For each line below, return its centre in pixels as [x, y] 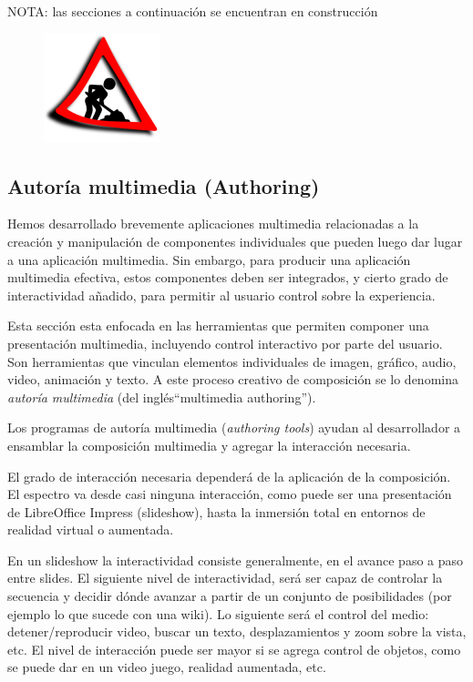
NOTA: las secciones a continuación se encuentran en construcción [193, 11]
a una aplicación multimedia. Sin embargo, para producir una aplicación [209, 259]
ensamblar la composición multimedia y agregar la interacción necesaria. [209, 445]
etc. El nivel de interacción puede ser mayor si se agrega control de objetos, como [234, 649]
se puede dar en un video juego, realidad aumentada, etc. [167, 667]
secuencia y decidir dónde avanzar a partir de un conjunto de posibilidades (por [230, 596]
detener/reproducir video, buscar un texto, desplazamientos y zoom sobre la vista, [237, 631]
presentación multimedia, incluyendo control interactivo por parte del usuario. [225, 343]
